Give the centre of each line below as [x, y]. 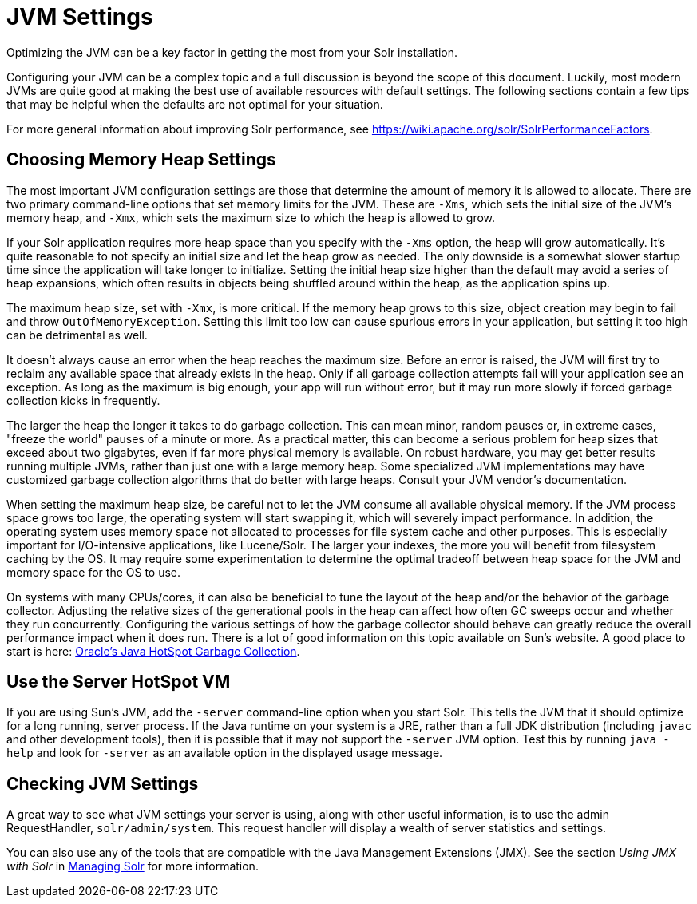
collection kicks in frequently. [83, 400]
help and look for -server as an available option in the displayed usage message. [225, 753]
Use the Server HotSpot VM [119, 682]
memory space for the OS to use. [94, 572]
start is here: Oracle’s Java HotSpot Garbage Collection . [153, 651]
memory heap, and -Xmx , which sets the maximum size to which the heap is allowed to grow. [251, 217]
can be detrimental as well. [77, 335]
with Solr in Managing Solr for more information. [133, 866]
